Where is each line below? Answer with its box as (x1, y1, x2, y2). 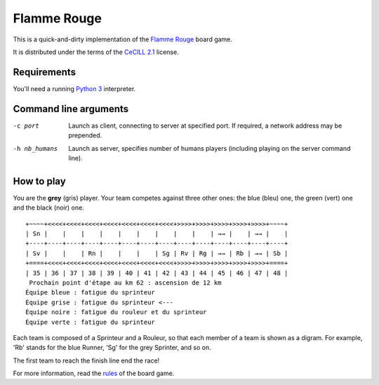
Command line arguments (13, 102, 129, 115)
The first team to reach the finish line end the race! (13, 356, 160, 365)
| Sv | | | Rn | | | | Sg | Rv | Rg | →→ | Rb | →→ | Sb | (25, 249, 288, 257)
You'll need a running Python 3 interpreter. (13, 84, 136, 93)
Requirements (13, 66, 77, 78)
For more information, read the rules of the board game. (13, 369, 175, 378)
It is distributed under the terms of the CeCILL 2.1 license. (13, 48, 179, 56)
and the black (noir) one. (13, 203, 84, 212)
